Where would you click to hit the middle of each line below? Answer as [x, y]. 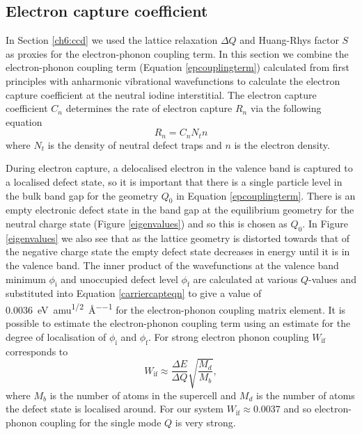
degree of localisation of [56, 336]
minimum [26, 279]
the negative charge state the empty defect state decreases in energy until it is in [178, 251]
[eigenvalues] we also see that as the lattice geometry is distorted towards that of [178, 238]
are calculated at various [245, 279]
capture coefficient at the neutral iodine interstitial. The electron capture [161, 94]
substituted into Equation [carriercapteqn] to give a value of [134, 293]
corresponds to [37, 351]
